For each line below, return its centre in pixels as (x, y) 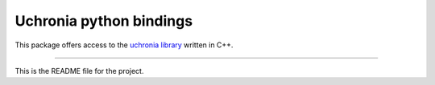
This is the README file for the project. (79, 71)
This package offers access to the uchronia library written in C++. (124, 45)
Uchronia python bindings (104, 21)
